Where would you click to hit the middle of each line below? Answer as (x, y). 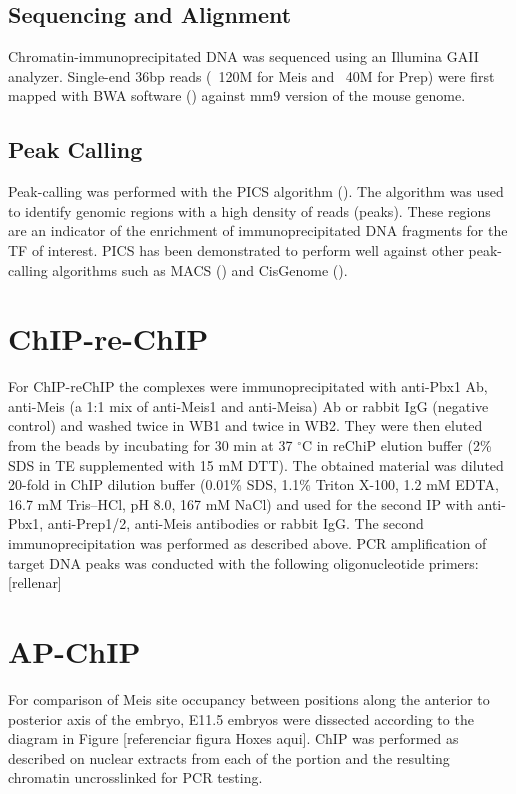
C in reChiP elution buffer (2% (396, 445)
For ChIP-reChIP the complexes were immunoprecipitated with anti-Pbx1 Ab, (248, 386)
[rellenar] (35, 582)
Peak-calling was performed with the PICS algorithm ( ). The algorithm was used (256, 191)
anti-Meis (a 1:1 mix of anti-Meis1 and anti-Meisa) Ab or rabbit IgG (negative (248, 405)
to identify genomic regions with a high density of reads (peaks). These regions (249, 210)
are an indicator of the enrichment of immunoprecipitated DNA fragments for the (258, 230)
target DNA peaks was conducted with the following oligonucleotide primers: (243, 562)
